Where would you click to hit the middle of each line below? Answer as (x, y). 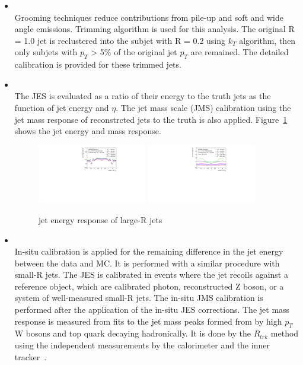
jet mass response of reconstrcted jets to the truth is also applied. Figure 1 (151, 119)
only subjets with (46, 52)
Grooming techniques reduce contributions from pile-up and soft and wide (149, 17)
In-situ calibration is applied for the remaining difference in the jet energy (149, 251)
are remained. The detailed (240, 52)
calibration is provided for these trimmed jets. (98, 64)
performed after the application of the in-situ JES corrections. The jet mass (152, 310)
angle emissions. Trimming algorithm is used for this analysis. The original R (154, 29)
